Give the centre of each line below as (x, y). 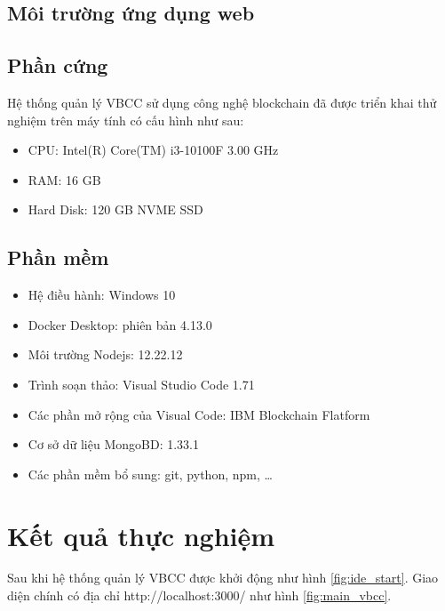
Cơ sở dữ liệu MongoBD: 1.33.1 (113, 444)
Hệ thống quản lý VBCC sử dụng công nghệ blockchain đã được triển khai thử (222, 102)
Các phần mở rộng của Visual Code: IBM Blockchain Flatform (199, 414)
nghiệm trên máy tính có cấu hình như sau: (126, 120)
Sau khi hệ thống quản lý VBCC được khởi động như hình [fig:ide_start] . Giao (223, 578)
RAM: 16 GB (64, 179)
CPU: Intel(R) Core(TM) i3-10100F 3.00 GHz (153, 150)
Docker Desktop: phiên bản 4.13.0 (120, 324)
